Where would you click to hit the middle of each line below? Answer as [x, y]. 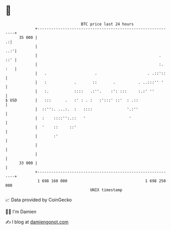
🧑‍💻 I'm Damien [21, 212]
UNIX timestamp [106, 190]
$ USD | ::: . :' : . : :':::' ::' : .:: [72, 100]
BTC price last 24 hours [108, 24]
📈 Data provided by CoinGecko [39, 200]
